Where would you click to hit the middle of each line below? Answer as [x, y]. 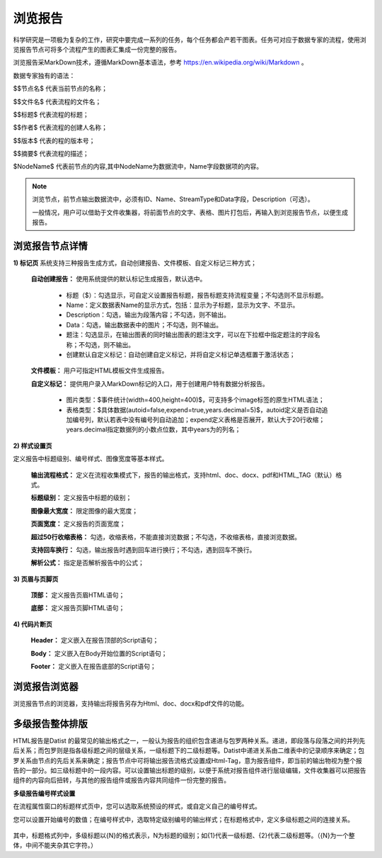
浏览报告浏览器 [46, 686]
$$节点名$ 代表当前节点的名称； [60, 89]
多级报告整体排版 [50, 724]
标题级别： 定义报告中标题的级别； [81, 498]
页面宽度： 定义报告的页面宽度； [78, 524]
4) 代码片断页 [33, 624]
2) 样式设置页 [33, 446]
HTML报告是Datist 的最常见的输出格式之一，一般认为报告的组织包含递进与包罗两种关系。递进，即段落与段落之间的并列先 [189, 740]
